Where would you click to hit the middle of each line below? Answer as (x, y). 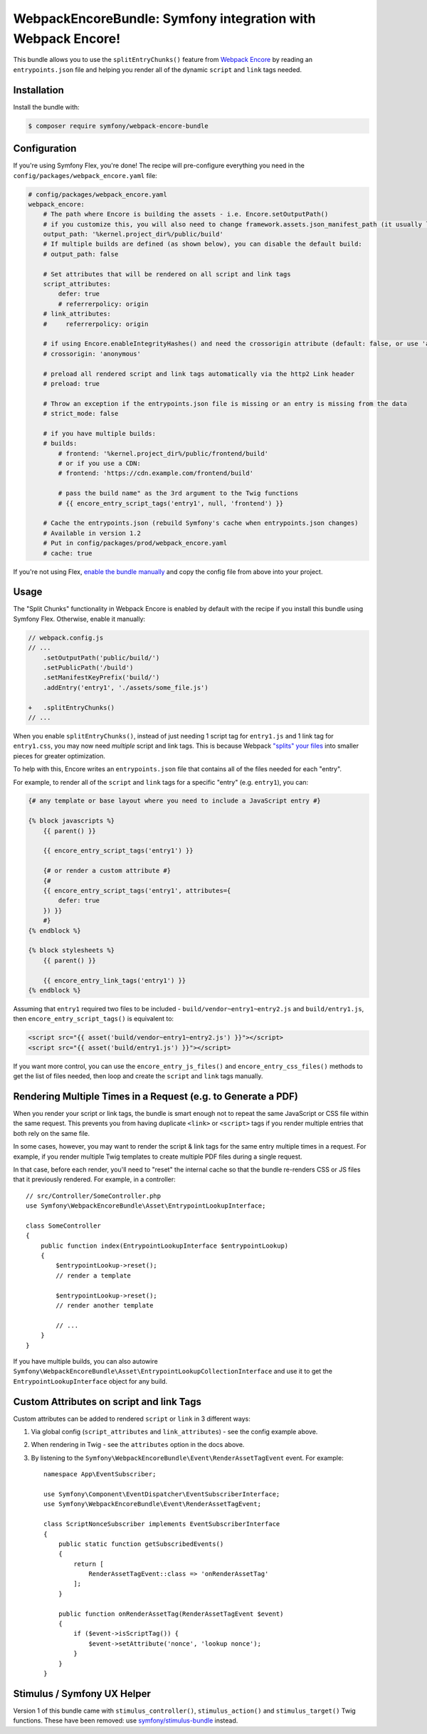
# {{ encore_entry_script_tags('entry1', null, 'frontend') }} (171, 503)
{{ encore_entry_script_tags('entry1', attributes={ (137, 890)
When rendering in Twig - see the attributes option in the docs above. (138, 1445)
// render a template (94, 1275)
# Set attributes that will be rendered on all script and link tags (167, 274)
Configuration (45, 148)
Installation (38, 90)
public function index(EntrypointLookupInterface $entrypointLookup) (164, 1245)
